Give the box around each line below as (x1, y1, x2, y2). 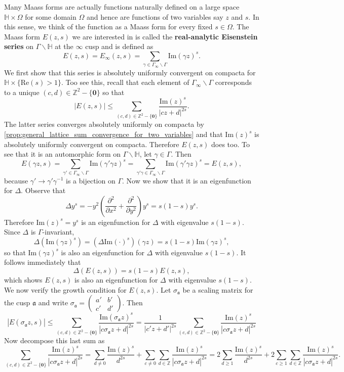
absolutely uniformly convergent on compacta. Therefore (4, 138, 179, 149)
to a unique (4, 86, 40, 97)
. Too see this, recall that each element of (61, 77, 189, 87)
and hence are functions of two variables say (86, 11, 223, 22)
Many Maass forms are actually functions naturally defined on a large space (4, 2, 240, 12)
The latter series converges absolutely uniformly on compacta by (4, 119, 204, 129)
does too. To (211, 138, 250, 149)
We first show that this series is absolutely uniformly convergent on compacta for (4, 67, 256, 77)
